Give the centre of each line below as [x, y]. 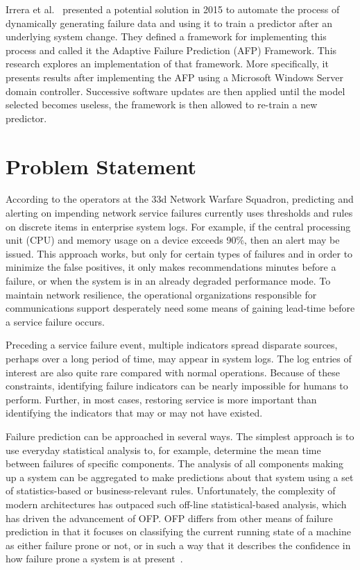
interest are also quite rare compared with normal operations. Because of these [173, 372]
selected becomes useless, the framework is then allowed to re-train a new [162, 104]
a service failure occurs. [55, 321]
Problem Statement [101, 166]
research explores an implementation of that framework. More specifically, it [167, 64]
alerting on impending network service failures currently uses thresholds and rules [179, 213]
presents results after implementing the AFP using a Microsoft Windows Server [174, 77]
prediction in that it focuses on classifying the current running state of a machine [178, 531]
